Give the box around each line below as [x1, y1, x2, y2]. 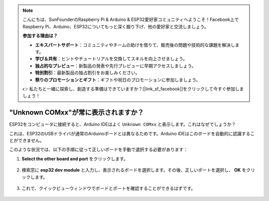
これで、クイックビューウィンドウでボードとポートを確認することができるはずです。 [21, 185, 196, 191]
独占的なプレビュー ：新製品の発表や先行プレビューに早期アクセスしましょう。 [35, 63, 196, 69]
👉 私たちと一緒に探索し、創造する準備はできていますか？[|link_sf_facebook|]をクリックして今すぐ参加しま [22, 86, 244, 92]
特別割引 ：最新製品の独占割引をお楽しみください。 [35, 70, 140, 76]
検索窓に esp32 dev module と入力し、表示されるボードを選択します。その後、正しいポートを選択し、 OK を [21, 167, 247, 173]
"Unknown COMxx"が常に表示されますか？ [9, 108, 144, 117]
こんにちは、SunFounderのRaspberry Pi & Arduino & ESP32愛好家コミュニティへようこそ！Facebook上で [22, 16, 239, 22]
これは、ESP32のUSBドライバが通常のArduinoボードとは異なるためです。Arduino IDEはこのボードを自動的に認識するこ [9, 130, 255, 136]
